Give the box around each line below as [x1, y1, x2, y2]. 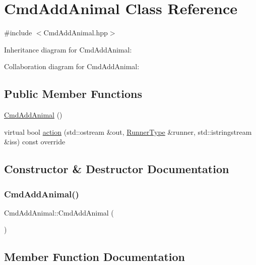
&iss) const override [4, 136, 66, 147]
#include [4, 27, 32, 38]
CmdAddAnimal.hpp [43, 27, 108, 38]
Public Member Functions [4, 86, 142, 101]
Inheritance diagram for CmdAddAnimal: [4, 44, 132, 55]
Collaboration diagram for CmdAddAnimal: [4, 61, 140, 72]
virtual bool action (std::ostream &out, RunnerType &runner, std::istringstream [4, 126, 252, 137]
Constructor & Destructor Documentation [4, 161, 229, 177]
